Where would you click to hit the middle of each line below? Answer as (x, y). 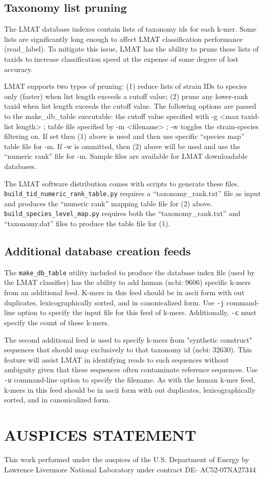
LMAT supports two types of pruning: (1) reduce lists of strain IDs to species (126, 86)
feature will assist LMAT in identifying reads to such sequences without (117, 359)
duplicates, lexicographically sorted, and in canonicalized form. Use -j (114, 302)
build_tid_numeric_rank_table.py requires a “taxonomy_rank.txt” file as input (132, 193)
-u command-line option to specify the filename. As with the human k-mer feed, (130, 379)
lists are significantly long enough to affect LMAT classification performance (124, 39)
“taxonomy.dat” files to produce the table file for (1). (87, 223)
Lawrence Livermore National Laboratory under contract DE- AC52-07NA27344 (130, 469)
